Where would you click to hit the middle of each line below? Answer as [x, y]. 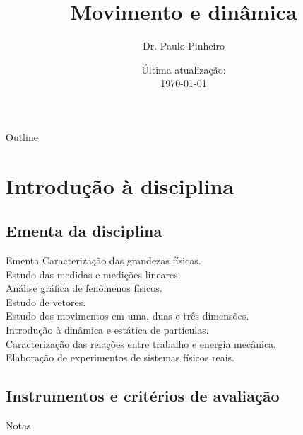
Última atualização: [184, 69]
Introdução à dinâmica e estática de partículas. [107, 330]
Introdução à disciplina [120, 185]
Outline [22, 136]
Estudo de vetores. [46, 301]
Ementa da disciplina [84, 231]
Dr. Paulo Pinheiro [184, 46]
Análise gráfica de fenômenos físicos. [84, 288]
